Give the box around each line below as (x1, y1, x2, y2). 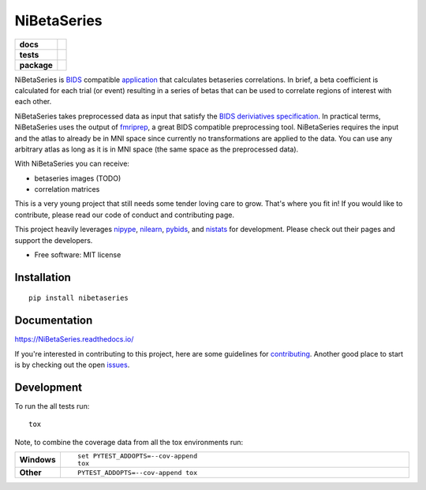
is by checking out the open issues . (14, 360, 130, 370)
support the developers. (14, 235, 93, 245)
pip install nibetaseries (28, 294, 129, 303)
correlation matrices (34, 185, 100, 194)
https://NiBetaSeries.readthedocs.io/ (14, 335, 134, 344)
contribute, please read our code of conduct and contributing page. (14, 210, 234, 219)
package (19, 59, 53, 70)
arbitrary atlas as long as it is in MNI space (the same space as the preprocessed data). (14, 144, 299, 154)
